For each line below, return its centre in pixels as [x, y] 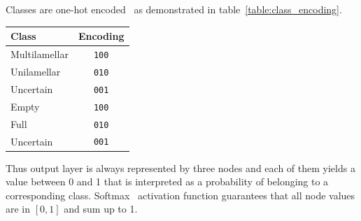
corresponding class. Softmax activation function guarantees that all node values [180, 195]
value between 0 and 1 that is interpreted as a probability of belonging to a [167, 181]
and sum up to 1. [101, 209]
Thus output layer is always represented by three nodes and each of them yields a [180, 167]
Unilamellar [36, 71]
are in [18, 209]
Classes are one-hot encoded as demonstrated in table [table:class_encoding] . [174, 9]
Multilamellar [40, 54]
